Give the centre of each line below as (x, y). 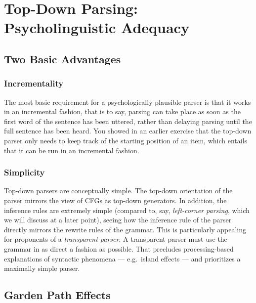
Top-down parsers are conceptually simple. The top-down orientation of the (118, 191)
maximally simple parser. (42, 268)
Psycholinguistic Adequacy (97, 27)
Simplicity (24, 172)
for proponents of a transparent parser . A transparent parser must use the (116, 239)
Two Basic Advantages (63, 59)
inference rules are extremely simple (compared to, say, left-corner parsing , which (127, 210)
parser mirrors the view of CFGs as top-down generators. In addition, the (115, 200)
